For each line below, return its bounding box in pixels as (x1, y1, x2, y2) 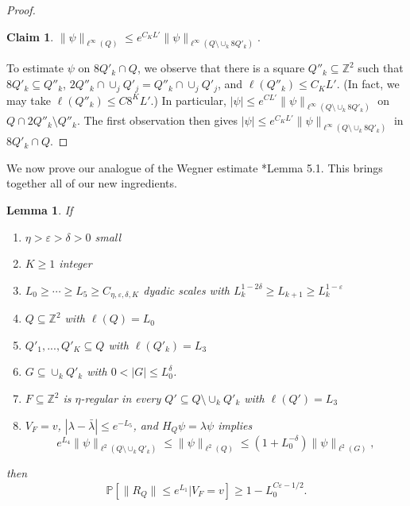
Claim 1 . (6, 28, 54, 44)
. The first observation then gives (76, 112, 238, 129)
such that (358, 60, 404, 76)
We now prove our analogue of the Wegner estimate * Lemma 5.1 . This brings (6, 159, 383, 176)
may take (6, 91, 51, 108)
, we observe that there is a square (137, 60, 305, 76)
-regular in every (80, 390, 161, 407)
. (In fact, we (336, 75, 400, 92)
